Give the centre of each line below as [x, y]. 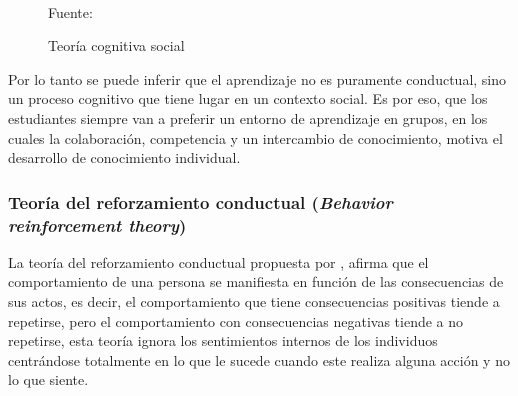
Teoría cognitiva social [116, 45]
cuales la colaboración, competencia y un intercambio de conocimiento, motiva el [255, 137]
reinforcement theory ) [97, 224]
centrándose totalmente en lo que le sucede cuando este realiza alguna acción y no [259, 359]
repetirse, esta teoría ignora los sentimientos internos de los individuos [223, 340]
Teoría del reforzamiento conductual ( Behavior [200, 201]
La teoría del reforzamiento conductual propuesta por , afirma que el [218, 261]
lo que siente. [48, 379]
